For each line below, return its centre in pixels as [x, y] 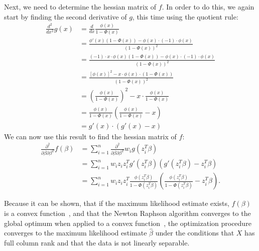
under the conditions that [195, 233]
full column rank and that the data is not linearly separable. [97, 242]
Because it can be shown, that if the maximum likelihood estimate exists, [117, 203]
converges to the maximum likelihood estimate [76, 233]
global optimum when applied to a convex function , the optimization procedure [128, 223]
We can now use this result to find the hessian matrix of [90, 136]
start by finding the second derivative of [66, 16]
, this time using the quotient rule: [185, 16]
